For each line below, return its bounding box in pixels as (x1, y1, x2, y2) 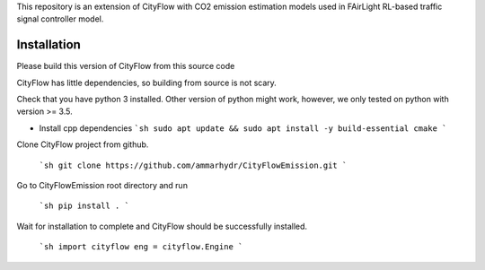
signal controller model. (16, 13, 104, 24)
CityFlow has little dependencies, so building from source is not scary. (16, 77, 278, 88)
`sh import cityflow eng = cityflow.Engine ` (39, 242, 243, 252)
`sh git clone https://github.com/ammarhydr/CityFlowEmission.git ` (39, 160, 348, 170)
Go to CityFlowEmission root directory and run (16, 180, 189, 191)
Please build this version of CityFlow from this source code (16, 61, 235, 72)
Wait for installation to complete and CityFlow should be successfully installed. (16, 221, 308, 231)
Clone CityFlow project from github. (16, 139, 149, 150)
